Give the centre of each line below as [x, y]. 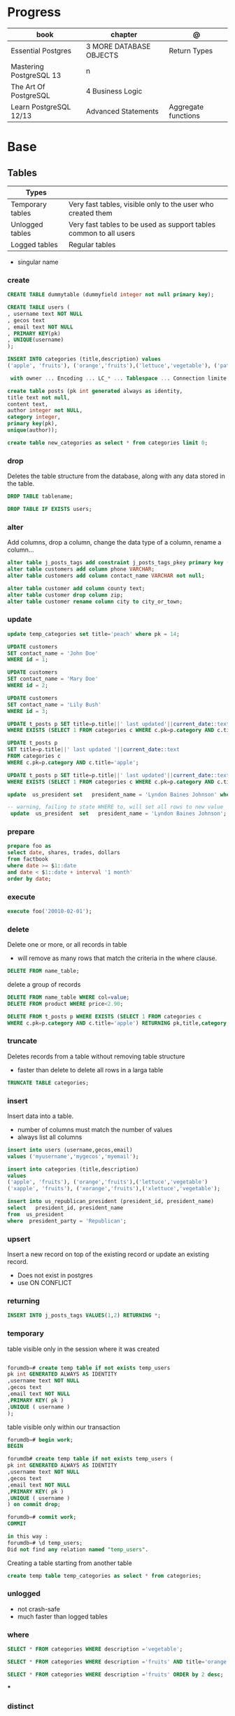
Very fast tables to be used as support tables [142, 224]
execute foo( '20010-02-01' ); [50, 911]
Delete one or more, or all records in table [67, 945]
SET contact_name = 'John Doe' [53, 653]
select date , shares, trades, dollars [64, 853]
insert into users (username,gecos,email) [70, 1150]
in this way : [28, 1536]
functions [185, 115]
